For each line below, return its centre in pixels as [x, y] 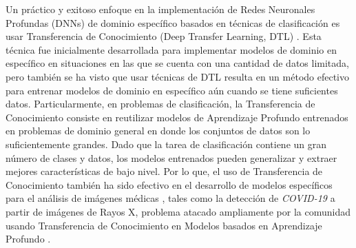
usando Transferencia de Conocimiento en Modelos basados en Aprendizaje [164, 225]
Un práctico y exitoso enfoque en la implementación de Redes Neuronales [160, 9]
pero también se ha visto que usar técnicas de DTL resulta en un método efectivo [177, 76]
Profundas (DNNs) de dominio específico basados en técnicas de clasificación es [173, 22]
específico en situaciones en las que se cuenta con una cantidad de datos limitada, [177, 63]
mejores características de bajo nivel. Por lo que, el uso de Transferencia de [164, 171]
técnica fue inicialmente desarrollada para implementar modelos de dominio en [171, 49]
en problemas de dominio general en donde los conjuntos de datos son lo [158, 131]
